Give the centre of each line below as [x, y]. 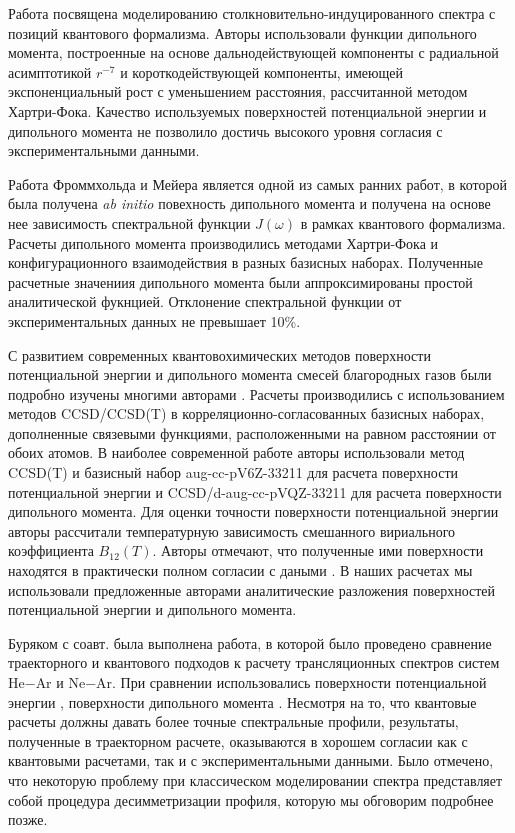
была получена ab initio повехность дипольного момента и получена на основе [249, 203]
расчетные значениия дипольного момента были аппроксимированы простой [240, 281]
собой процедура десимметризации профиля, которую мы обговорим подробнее [251, 799]
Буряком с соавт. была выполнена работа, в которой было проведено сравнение [250, 642]
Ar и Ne [60, 682]
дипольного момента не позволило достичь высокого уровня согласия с [225, 130]
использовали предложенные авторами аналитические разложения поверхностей [252, 589]
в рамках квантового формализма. [403, 222]
